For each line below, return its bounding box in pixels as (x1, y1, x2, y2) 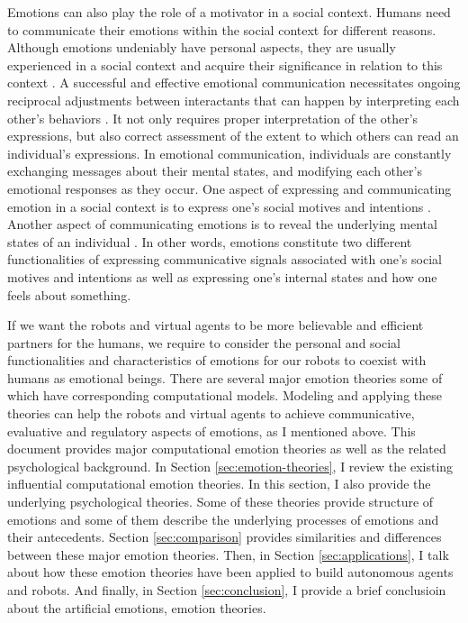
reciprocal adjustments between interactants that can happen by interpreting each (7, 90, 460, 109)
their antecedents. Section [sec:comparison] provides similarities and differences (7, 527, 442, 546)
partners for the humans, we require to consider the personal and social (7, 333, 400, 352)
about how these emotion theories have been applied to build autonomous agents (7, 563, 454, 582)
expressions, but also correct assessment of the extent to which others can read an (7, 126, 459, 145)
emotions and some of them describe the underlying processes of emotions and (7, 509, 439, 528)
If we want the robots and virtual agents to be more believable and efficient (7, 316, 424, 334)
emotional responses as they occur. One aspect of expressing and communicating (7, 179, 452, 197)
